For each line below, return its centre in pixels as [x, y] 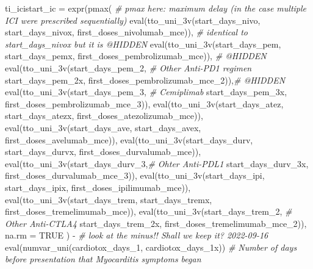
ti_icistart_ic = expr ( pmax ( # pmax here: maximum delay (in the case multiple [156, 8]
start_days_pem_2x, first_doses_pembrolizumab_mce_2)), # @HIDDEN [145, 80]
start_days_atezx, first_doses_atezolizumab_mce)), [104, 116]
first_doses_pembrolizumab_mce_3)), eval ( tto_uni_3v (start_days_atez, [144, 103]
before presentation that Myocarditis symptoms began [103, 259]
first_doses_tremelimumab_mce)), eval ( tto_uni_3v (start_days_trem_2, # [149, 211]
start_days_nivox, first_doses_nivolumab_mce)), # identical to [126, 32]
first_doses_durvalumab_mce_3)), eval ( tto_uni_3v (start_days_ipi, [135, 175]
